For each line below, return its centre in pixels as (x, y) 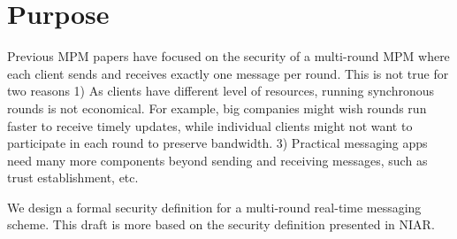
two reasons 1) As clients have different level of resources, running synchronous (221, 91)
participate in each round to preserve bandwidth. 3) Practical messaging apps (217, 143)
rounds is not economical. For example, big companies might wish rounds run (217, 108)
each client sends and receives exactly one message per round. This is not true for (228, 73)
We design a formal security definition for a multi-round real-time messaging (214, 207)
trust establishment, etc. (73, 177)
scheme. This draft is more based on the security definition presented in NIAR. (221, 224)
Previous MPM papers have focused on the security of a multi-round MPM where (228, 56)
